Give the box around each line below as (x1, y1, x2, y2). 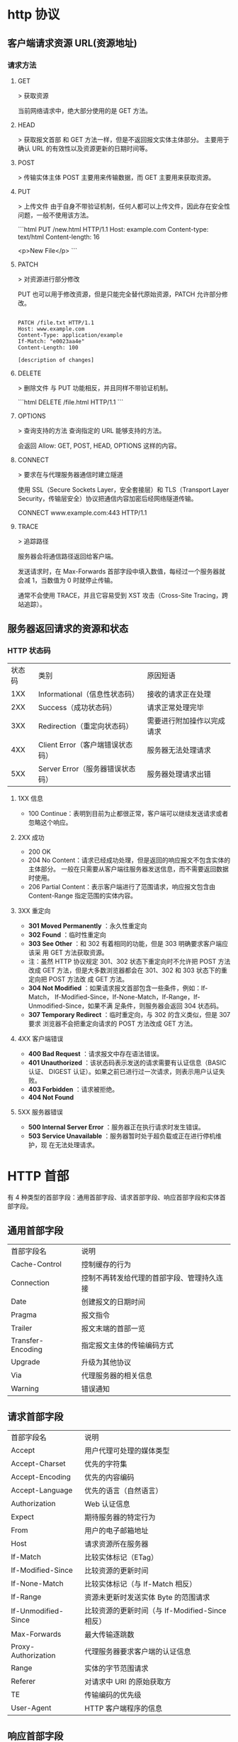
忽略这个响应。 (28, 818, 72, 827)
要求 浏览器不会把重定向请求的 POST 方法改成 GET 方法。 (28, 1019, 197, 1028)
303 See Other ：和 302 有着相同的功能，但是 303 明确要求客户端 (28, 939, 222, 947)
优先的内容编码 (84, 1473, 135, 1483)
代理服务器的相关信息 (81, 1371, 152, 1381)
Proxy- (11, 1642, 35, 1652)
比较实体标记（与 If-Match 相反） (84, 1579, 197, 1589)
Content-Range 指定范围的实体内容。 (28, 891, 137, 900)
